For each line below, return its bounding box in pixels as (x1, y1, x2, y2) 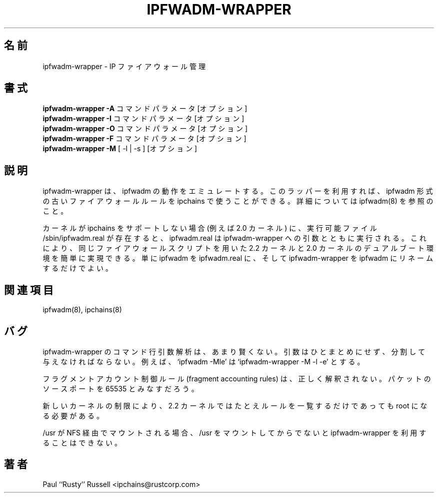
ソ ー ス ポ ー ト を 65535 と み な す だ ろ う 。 (42, 384, 198, 393)
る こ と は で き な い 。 (42, 438, 121, 447)
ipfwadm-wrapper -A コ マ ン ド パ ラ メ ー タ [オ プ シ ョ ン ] (42, 104, 247, 113)
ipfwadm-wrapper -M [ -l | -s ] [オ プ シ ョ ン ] (42, 144, 197, 153)
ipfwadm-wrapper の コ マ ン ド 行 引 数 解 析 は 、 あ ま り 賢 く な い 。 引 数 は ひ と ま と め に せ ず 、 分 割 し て (42, 347, 425, 356)
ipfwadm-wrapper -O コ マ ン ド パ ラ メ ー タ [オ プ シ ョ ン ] (42, 124, 248, 133)
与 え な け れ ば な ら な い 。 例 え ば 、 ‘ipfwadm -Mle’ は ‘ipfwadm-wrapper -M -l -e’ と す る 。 (42, 357, 364, 366)
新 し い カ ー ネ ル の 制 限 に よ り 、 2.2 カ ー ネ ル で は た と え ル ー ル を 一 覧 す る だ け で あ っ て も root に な (42, 401, 427, 410)
